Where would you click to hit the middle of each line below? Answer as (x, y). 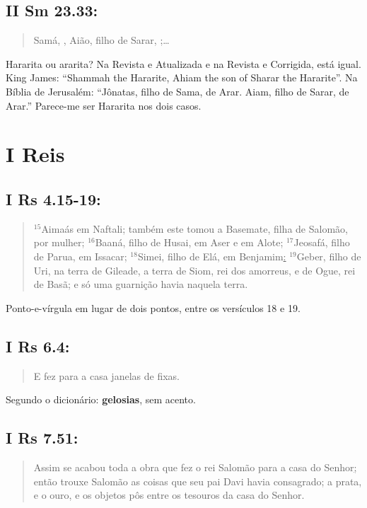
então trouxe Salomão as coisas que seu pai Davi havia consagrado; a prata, (198, 481)
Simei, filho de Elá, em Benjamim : (212, 256)
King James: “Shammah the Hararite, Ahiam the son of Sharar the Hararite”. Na (182, 77)
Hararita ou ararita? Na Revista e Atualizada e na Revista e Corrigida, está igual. (183, 63)
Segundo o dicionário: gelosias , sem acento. (101, 399)
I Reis (35, 154)
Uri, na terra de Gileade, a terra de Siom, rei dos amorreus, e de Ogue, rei (194, 270)
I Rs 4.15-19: (53, 198)
